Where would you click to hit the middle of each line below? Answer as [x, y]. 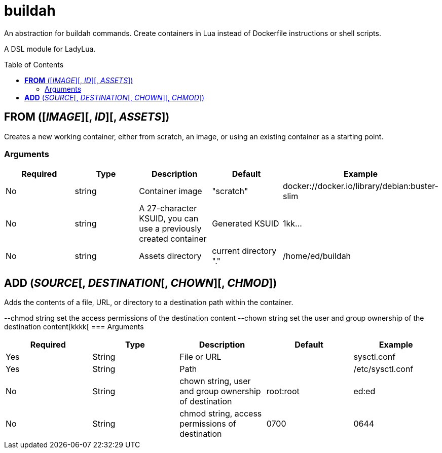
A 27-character [168, 209]
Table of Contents [34, 64]
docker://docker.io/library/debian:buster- [361, 186]
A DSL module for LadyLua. [50, 49]
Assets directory [170, 256]
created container [173, 239]
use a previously [170, 229]
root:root [283, 391]
